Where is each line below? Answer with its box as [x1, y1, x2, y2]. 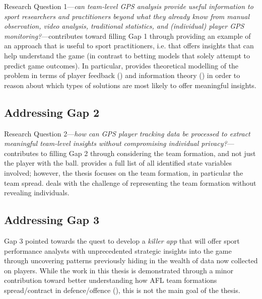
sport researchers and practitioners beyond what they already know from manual [4, 11, 250, 21]
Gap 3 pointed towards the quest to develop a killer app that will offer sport [4, 235, 240, 246]
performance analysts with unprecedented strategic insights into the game [4, 245, 232, 256]
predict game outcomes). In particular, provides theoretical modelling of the [4, 60, 239, 70]
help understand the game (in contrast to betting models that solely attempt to [4, 50, 250, 60]
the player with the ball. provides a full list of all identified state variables [4, 158, 232, 168]
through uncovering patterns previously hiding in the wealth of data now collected [4, 255, 258, 266]
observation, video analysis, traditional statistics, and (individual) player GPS [4, 21, 244, 31]
